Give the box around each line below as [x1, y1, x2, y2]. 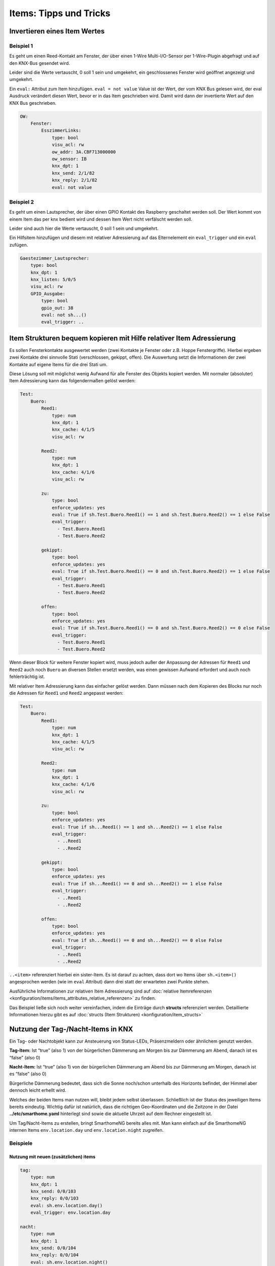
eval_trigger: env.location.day [30, 1210, 111, 1215]
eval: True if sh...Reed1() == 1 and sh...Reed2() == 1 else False [51, 824, 223, 830]
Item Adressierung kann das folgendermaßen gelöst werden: [9, 378, 136, 384]
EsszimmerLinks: [41, 128, 82, 134]
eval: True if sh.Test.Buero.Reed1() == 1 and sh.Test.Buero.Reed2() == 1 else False [51, 512, 270, 518]
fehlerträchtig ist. [9, 674, 45, 680]
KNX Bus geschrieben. [9, 100, 57, 106]
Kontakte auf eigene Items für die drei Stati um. [9, 361, 108, 367]
